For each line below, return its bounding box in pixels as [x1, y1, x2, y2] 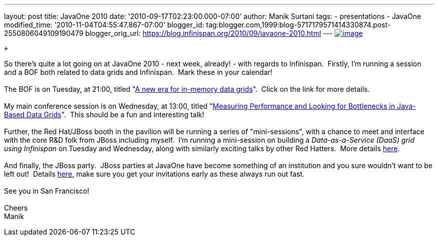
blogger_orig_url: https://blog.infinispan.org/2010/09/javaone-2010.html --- [85, 29, 333, 37]
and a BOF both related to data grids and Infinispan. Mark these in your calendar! [4, 68, 272, 76]
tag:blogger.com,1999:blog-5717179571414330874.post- [206, 20, 391, 29]
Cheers [4, 204, 28, 212]
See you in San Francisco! [4, 187, 89, 195]
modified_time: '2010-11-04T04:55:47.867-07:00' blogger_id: [4, 20, 204, 29]
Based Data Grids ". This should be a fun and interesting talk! [4, 110, 204, 119]
